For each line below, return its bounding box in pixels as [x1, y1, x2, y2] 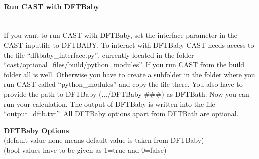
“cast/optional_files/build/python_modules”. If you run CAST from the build [4, 59, 245, 70]
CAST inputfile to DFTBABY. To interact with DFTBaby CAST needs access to [4, 39, 254, 50]
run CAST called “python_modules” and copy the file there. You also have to [4, 79, 243, 89]
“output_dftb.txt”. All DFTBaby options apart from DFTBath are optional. [4, 108, 239, 119]
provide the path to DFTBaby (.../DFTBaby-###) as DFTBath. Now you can [4, 88, 249, 99]
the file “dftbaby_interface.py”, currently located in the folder [4, 49, 194, 60]
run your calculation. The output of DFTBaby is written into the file [4, 98, 215, 109]
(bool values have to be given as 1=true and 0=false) [4, 144, 167, 155]
